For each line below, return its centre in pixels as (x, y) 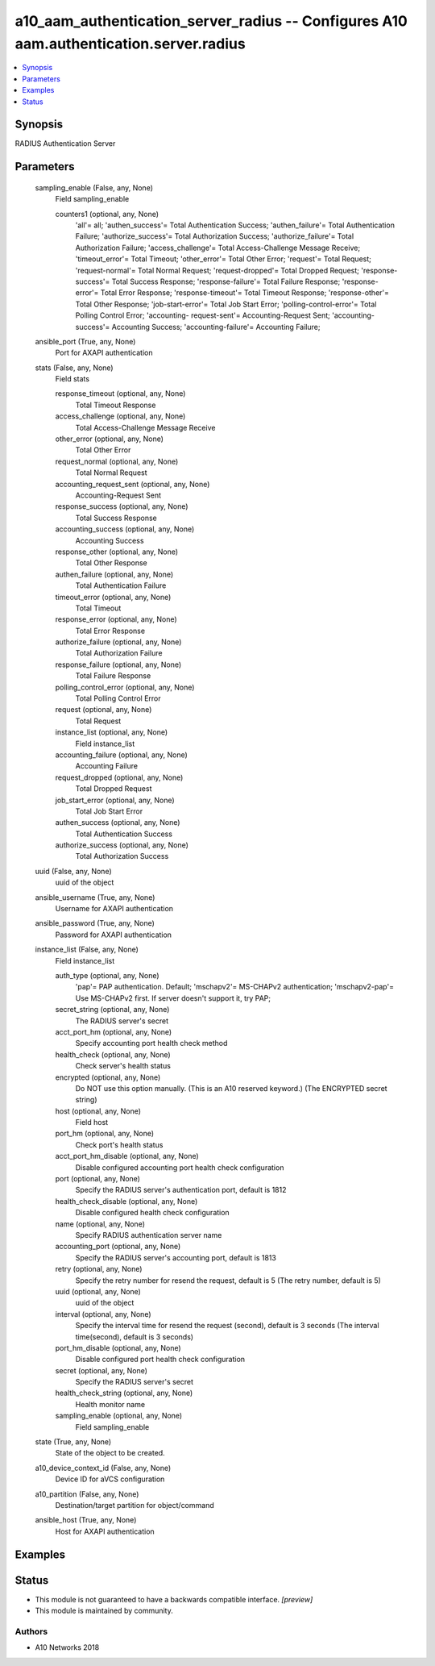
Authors (31, 1631)
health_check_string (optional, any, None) (124, 1393)
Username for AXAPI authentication (114, 909)
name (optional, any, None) (100, 1224)
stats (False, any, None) (74, 368)
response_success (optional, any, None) (122, 506)
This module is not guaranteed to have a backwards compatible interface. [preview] (174, 1599)
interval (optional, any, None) (103, 1314)
